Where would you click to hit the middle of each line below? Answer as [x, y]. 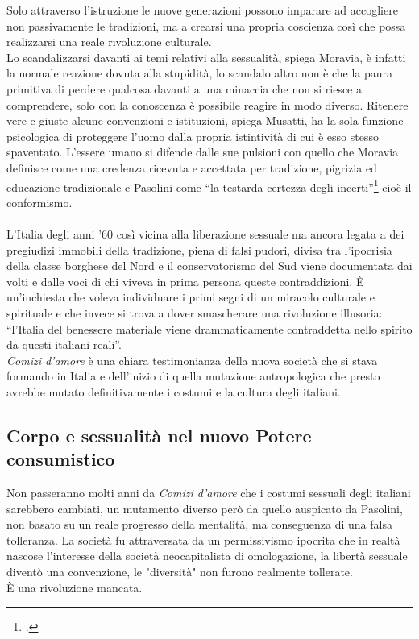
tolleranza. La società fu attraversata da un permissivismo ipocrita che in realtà [203, 539]
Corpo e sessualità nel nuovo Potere [159, 435]
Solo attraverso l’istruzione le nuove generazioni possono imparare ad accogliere [202, 10]
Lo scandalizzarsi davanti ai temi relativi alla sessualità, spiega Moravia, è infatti [206, 57]
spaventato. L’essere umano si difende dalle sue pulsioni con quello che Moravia [203, 152]
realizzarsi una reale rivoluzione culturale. [109, 41]
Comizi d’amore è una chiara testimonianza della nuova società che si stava [192, 360]
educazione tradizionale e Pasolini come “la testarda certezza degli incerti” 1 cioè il [209, 185]
